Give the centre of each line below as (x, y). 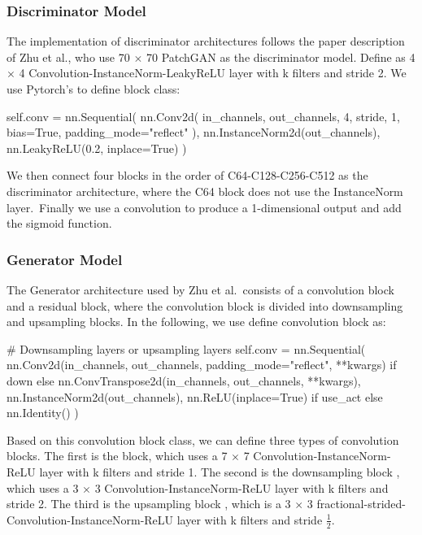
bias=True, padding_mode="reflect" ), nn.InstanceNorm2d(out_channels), (194, 132)
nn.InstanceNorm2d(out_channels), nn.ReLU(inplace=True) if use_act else (195, 396)
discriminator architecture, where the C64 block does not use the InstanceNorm (205, 191)
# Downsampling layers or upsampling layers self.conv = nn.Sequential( (186, 348)
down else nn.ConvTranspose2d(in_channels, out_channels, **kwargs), (184, 380)
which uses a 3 (43, 487)
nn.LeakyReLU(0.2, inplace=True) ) (97, 148)
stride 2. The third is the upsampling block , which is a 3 (149, 504)
